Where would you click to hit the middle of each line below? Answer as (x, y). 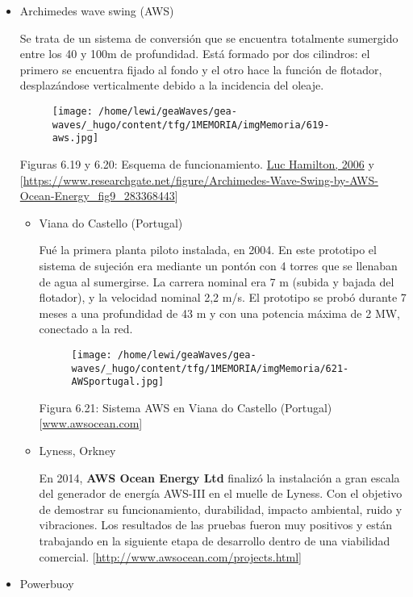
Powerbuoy (47, 584)
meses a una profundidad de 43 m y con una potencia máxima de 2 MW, (220, 313)
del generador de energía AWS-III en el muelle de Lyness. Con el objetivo (221, 493)
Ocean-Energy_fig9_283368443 (97, 196)
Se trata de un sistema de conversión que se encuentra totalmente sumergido (209, 38)
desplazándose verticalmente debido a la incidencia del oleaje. (172, 85)
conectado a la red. (86, 329)
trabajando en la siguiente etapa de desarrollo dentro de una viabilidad (215, 541)
